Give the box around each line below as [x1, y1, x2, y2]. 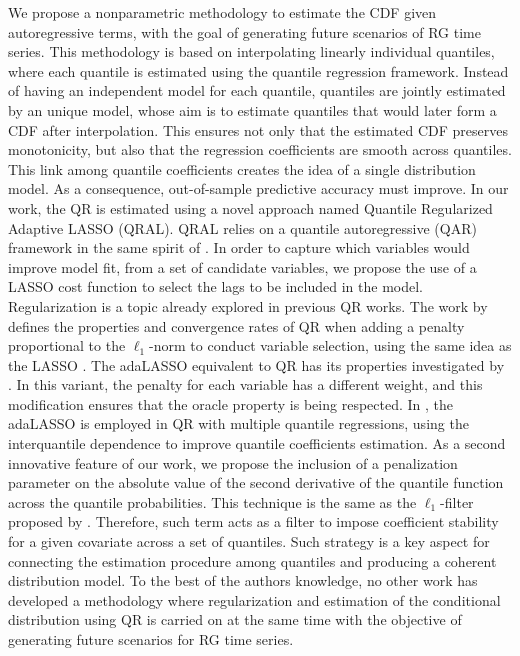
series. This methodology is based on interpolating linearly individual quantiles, [8, 41, 495, 62]
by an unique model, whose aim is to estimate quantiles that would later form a [8, 99, 497, 120]
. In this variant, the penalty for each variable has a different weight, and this [8, 374, 483, 395]
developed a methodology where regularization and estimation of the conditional [8, 589, 501, 610]
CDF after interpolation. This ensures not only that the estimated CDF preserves [8, 119, 508, 140]
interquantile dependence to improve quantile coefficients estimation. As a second [8, 433, 506, 454]
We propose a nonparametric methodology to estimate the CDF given [8, 2, 437, 22]
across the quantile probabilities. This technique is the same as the [8, 491, 417, 512]
